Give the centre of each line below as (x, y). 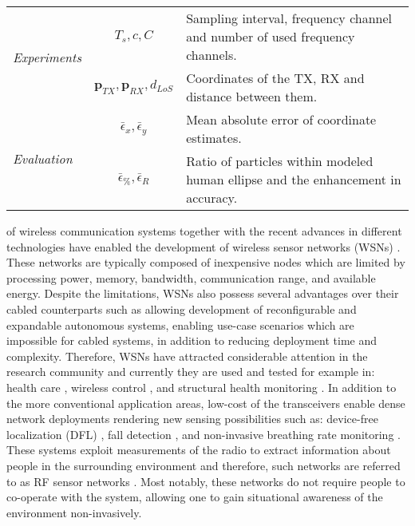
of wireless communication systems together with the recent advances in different (204, 231)
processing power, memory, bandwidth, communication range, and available (191, 277)
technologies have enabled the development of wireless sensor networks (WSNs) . (204, 246)
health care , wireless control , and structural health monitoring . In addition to (202, 387)
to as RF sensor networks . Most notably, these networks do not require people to (206, 481)
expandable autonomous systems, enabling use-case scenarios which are (180, 324)
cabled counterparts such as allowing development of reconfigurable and (182, 308)
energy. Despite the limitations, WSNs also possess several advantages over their (203, 293)
